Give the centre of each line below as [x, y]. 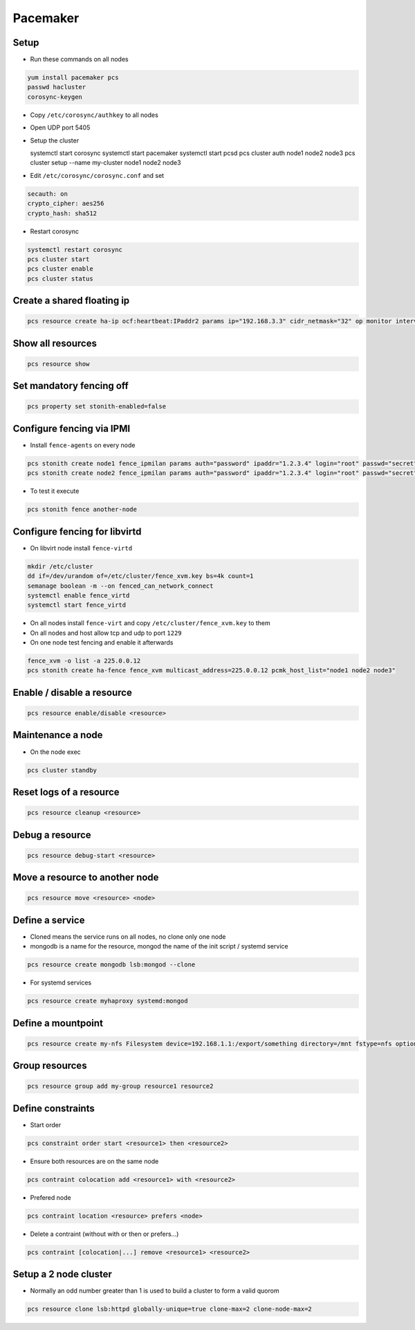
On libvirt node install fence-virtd [81, 548]
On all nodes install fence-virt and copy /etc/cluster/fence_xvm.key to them [150, 623]
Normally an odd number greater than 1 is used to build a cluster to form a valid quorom [155, 1291]
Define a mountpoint [58, 1023]
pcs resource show [58, 364]
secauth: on [48, 194]
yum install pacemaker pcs [73, 78]
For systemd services [61, 982]
